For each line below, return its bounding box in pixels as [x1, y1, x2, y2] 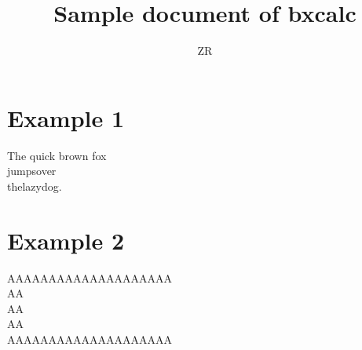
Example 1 [7, 101, 125, 133]
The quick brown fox [7, 147, 107, 163]
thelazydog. [7, 177, 62, 194]
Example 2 [7, 224, 125, 256]
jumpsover [7, 162, 57, 179]
